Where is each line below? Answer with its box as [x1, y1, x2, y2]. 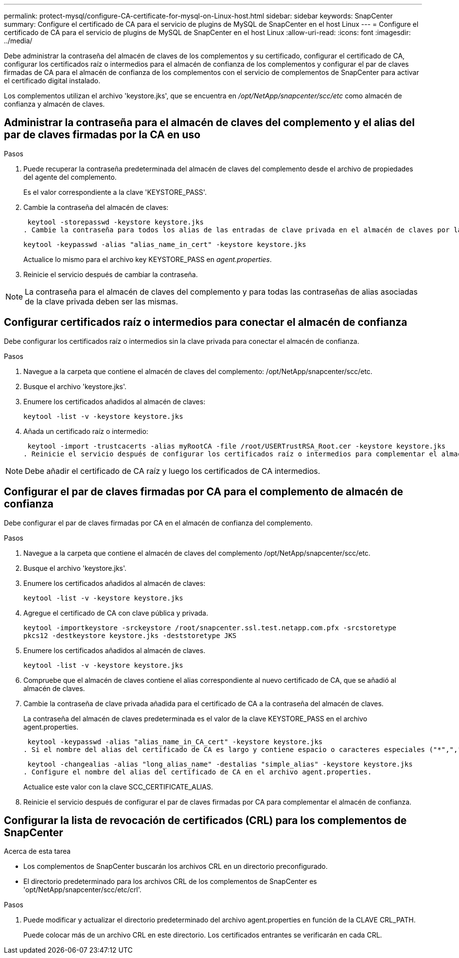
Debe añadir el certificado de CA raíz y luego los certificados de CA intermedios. [25, 466, 320, 476]
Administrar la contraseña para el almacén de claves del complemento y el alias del [4, 116, 415, 129]
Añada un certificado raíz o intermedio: [23, 427, 148, 435]
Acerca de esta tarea [4, 847, 71, 856]
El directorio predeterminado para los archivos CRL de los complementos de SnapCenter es [23, 877, 317, 886]
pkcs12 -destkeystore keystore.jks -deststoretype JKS [23, 631, 237, 639]
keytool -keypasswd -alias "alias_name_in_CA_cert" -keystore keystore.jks [27, 737, 323, 746]
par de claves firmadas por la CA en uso [4, 129, 201, 141]
